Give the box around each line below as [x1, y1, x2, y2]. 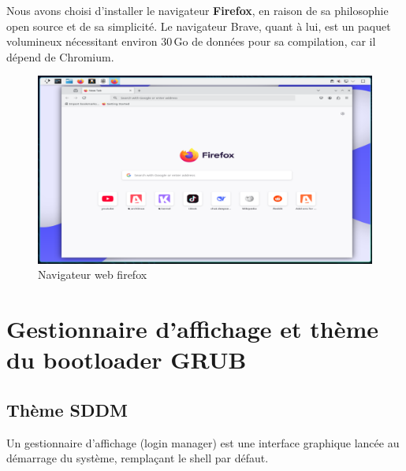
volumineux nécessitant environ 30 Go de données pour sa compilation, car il [6, 33, 376, 50]
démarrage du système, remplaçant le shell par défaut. [6, 450, 269, 466]
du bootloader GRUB [6, 343, 247, 376]
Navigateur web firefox [38, 266, 147, 283]
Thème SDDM [6, 398, 128, 422]
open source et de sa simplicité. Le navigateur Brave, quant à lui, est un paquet [6, 17, 391, 34]
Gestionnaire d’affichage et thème [6, 313, 379, 345]
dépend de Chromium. [6, 48, 114, 65]
